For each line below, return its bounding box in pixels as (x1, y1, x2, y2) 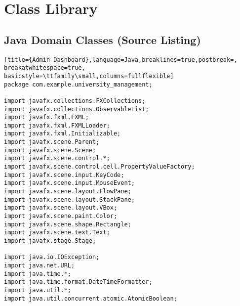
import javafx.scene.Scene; (4, 146, 96, 154)
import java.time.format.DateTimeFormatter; (4, 278, 153, 286)
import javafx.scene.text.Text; (4, 229, 110, 236)
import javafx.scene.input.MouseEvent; (4, 179, 135, 187)
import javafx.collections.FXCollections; (4, 97, 146, 104)
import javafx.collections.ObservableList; (4, 105, 149, 113)
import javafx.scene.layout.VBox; (4, 204, 118, 212)
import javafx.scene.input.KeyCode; (4, 171, 124, 178)
